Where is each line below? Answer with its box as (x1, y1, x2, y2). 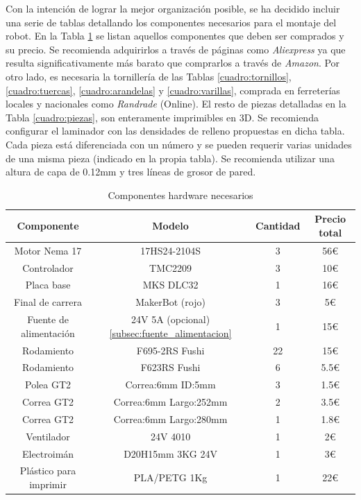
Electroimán (22, 446, 74, 460)
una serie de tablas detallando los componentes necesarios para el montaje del (6, 15, 337, 29)
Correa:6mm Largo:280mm (113, 411, 228, 426)
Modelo (152, 218, 189, 233)
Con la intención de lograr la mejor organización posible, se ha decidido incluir (6, 1, 340, 15)
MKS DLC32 (142, 277, 199, 292)
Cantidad (255, 218, 301, 233)
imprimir (29, 477, 67, 492)
